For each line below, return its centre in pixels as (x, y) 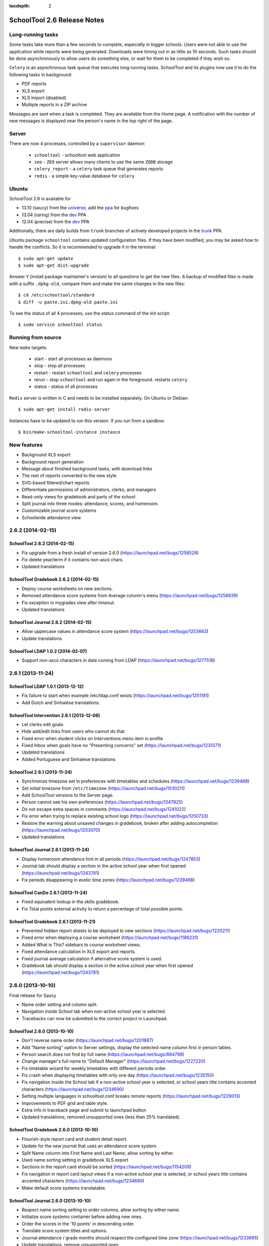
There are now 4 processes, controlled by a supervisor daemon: (77, 144)
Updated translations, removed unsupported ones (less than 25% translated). (101, 1117)
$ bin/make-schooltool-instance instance (69, 432)
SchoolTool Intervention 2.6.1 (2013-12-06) (55, 715)
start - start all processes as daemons (73, 358)
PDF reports (34, 84)
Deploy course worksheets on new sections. (67, 589)
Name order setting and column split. (60, 1004)
